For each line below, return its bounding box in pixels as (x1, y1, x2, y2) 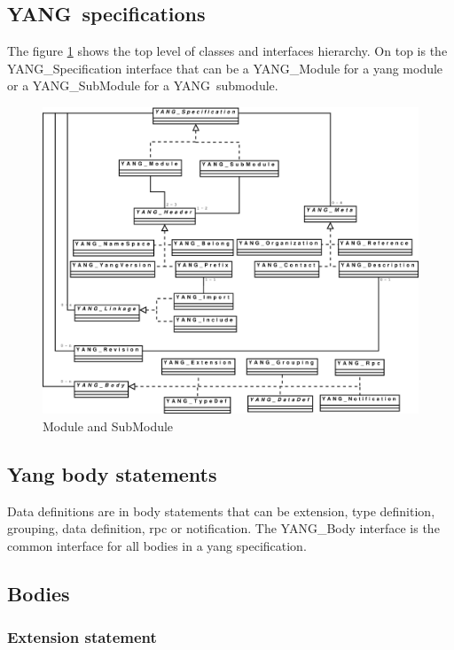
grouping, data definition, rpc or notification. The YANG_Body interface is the (7, 519, 440, 538)
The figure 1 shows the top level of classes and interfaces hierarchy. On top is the (7, 42, 448, 60)
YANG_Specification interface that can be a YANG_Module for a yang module (7, 58, 443, 77)
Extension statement (7, 626, 157, 648)
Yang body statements (7, 460, 217, 487)
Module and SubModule (43, 416, 174, 435)
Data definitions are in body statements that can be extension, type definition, (7, 501, 435, 520)
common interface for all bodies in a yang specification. (7, 536, 307, 554)
